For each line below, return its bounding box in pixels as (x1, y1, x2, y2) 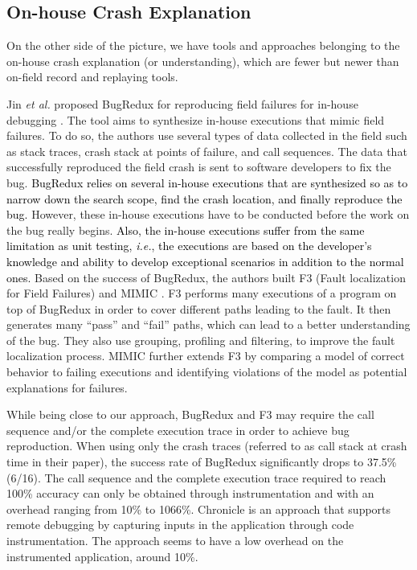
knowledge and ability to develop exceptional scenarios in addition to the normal (6, 252, 404, 269)
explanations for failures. (6, 379, 128, 396)
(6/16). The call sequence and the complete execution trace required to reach (6, 469, 386, 486)
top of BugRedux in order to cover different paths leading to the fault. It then (6, 300, 391, 317)
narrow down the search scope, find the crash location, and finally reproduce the (6, 190, 403, 207)
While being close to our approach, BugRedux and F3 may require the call (6, 406, 374, 423)
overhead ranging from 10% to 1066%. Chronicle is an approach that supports (6, 500, 391, 517)
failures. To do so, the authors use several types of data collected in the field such (6, 127, 407, 144)
